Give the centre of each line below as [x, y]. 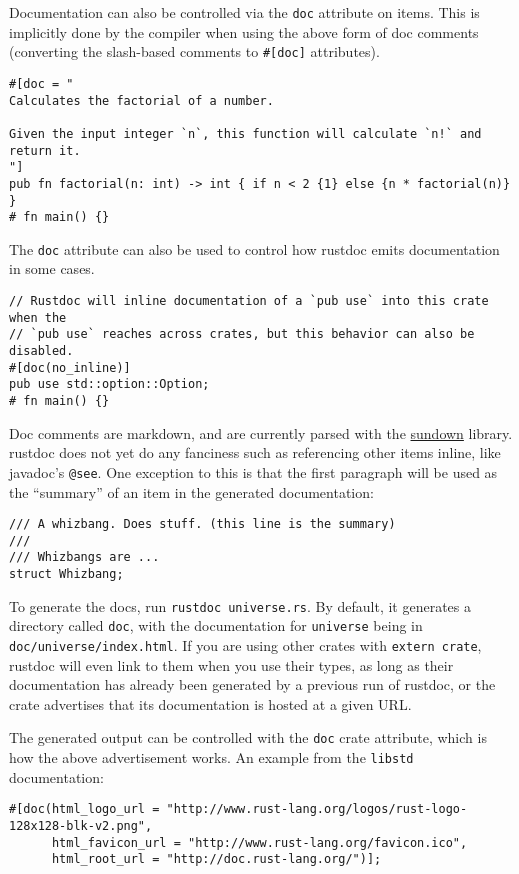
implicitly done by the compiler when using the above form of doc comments [244, 31]
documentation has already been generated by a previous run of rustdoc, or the [252, 684]
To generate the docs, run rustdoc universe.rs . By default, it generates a [240, 605]
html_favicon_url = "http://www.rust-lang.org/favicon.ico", [259, 842]
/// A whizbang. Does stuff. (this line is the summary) [202, 524]
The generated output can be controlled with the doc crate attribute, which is [248, 737]
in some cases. [52, 268]
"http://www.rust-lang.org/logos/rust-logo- [317, 809]
